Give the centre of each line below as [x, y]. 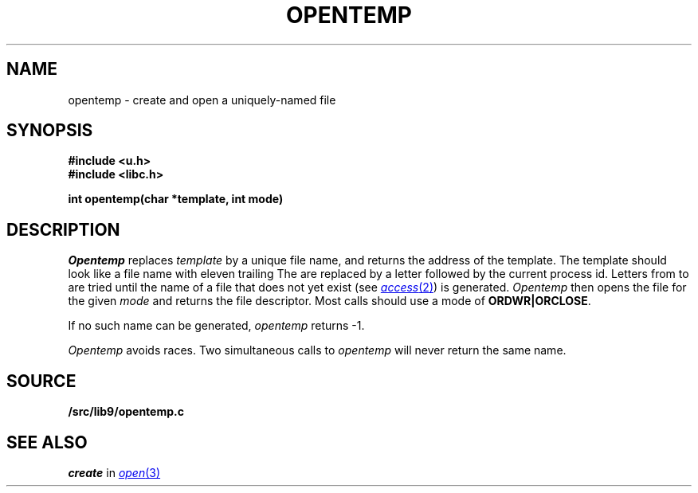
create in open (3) [114, 472]
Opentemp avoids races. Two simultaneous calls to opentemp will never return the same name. [317, 350]
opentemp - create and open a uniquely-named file [202, 100]
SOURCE [41, 381]
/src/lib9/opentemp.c [126, 412]
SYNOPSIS [50, 131]
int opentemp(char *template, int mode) [176, 199]
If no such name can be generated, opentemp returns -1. [216, 326]
